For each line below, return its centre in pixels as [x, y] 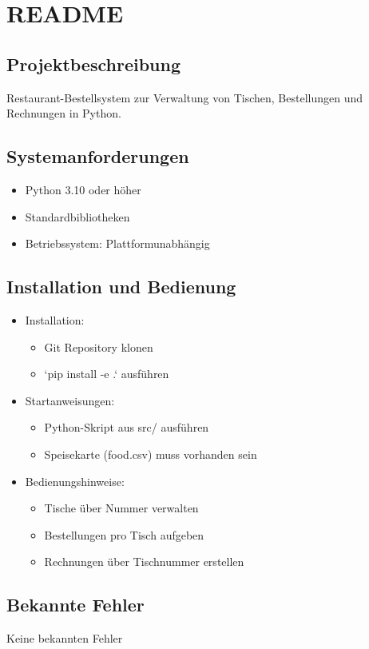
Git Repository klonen [99, 346]
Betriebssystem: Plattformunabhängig [117, 243]
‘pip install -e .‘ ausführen [107, 374]
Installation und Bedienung [121, 287]
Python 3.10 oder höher [83, 189]
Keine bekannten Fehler [65, 638]
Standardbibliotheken [77, 216]
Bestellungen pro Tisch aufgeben [124, 534]
